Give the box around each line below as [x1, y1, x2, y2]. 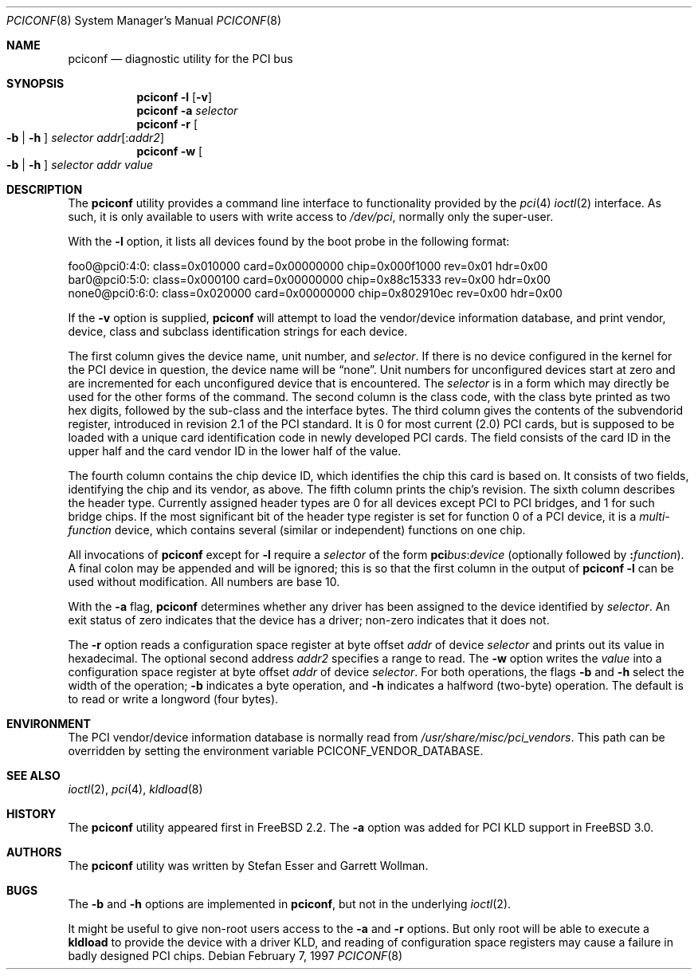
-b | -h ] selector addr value [6, 158, 154, 171]
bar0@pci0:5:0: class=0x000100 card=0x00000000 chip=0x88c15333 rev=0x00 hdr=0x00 [68, 273, 551, 286]
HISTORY [6, 807, 57, 821]
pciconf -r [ [136, 117, 198, 131]
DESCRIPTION [6, 183, 83, 196]
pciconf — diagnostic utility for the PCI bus [68, 52, 293, 65]
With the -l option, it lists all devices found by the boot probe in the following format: [68, 234, 510, 248]
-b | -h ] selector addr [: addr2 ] [6, 131, 164, 144]
